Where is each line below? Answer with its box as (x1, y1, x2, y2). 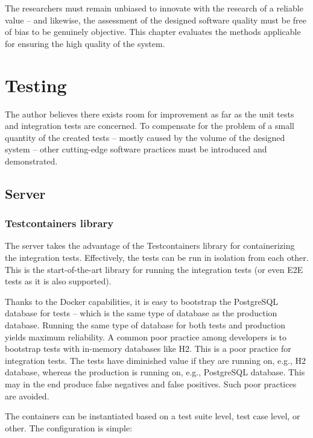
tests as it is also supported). (5, 275, 112, 287)
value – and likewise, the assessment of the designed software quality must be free (5, 13, 306, 26)
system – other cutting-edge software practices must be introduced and (5, 143, 267, 155)
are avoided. (5, 389, 49, 402)
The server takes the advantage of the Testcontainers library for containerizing (5, 239, 295, 252)
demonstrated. (5, 154, 58, 167)
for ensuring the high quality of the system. (5, 37, 165, 49)
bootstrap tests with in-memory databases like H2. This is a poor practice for (5, 342, 291, 355)
